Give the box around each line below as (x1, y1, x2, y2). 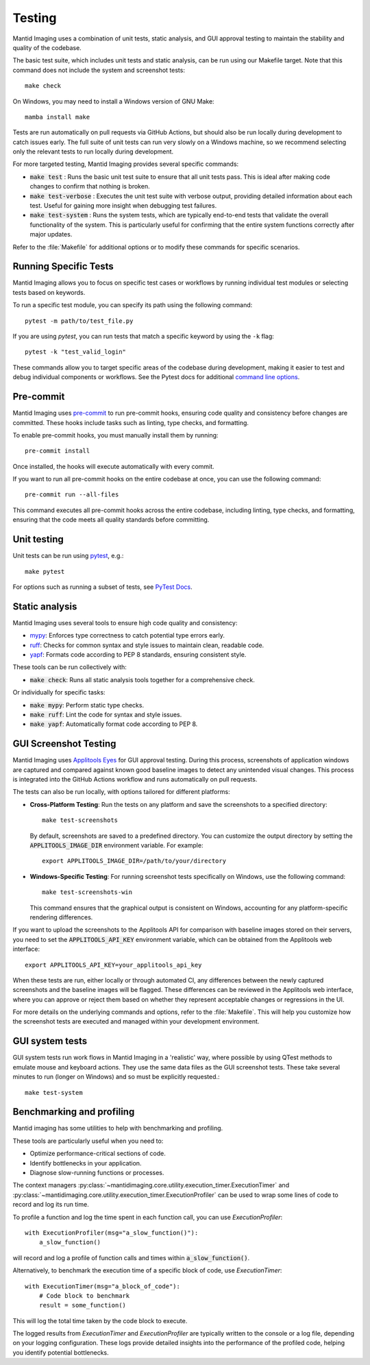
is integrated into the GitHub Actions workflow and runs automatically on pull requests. (12, 775, 258, 784)
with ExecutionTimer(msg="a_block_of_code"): (25, 1282, 181, 1290)
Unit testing (12, 533, 64, 545)
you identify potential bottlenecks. (12, 1348, 109, 1357)
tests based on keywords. (12, 288, 86, 296)
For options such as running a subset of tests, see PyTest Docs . (12, 583, 193, 591)
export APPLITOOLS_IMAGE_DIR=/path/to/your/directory (42, 857, 226, 865)
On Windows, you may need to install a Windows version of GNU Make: (12, 97, 215, 106)
